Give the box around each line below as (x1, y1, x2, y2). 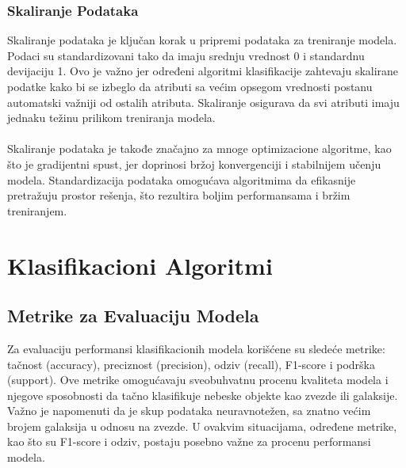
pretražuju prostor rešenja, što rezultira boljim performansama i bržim (7, 187, 350, 204)
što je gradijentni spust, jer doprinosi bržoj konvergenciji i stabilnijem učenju (7, 155, 381, 172)
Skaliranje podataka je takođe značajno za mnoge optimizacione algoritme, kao (7, 140, 392, 157)
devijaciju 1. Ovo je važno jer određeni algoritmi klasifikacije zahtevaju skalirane (7, 63, 399, 79)
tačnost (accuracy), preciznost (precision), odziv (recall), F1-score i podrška (7, 356, 375, 372)
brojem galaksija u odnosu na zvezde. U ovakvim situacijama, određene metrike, (7, 417, 397, 434)
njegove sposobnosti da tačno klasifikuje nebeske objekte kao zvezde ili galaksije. (7, 386, 398, 403)
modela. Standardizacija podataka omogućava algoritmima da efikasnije (7, 171, 356, 188)
